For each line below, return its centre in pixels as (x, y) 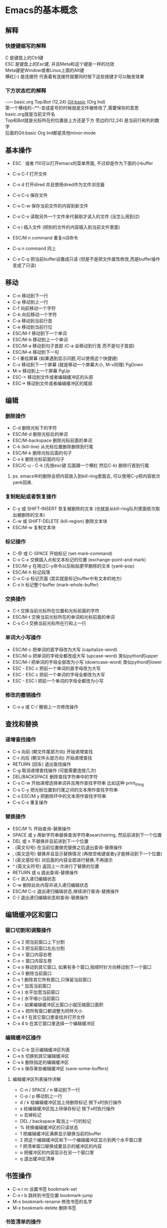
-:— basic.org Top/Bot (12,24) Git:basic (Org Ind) (55, 102)
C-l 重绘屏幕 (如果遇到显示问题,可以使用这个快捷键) (65, 358)
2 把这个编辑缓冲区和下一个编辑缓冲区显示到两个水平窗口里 (81, 1140)
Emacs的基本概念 (41, 10)
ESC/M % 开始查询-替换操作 (41, 828)
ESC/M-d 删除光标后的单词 (40, 434)
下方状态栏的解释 (26, 91)
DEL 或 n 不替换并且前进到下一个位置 (50, 841)
